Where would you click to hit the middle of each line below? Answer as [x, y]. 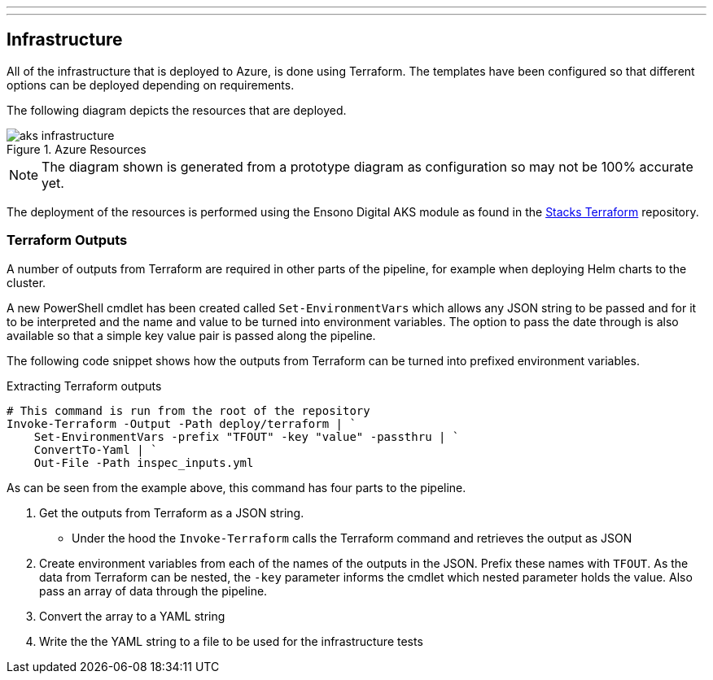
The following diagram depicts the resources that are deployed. [177, 110]
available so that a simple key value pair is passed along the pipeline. [191, 335]
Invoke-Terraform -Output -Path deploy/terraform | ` [182, 423]
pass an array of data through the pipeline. [153, 591]
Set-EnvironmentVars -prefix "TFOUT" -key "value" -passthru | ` [247, 436]
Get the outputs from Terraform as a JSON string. [172, 512]
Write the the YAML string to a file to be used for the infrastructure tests [231, 641]
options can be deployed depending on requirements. [151, 85]
